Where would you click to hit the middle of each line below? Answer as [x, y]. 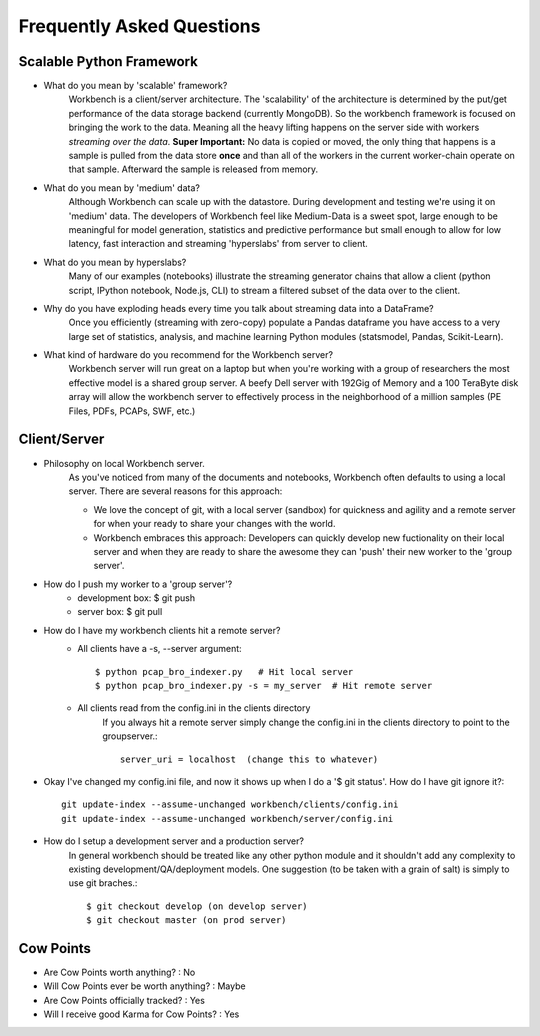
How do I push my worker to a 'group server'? [138, 584]
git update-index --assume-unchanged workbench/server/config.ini [227, 818]
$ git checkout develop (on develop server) [197, 906]
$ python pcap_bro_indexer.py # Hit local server [224, 671]
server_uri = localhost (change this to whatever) [249, 759]
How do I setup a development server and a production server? [174, 841]
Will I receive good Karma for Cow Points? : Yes [141, 1014]
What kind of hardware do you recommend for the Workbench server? [188, 355]
